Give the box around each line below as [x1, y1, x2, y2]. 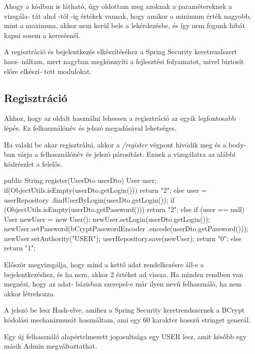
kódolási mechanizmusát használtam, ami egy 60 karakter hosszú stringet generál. [4, 315, 251, 325]
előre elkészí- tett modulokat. [4, 66, 92, 76]
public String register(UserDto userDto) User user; [4, 175, 157, 185]
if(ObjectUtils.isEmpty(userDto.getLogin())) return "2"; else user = [4, 184, 207, 195]
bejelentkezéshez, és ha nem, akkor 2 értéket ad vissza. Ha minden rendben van [4, 269, 243, 279]
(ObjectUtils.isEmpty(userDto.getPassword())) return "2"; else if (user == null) [4, 204, 245, 214]
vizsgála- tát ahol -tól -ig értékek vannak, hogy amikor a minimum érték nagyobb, [4, 10, 252, 21]
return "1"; [4, 243, 36, 253]
